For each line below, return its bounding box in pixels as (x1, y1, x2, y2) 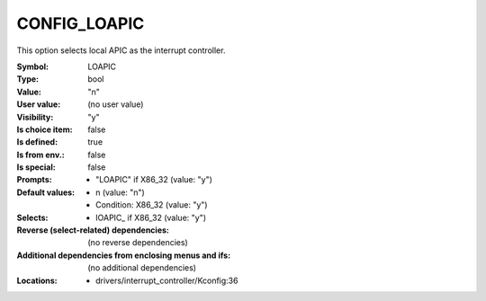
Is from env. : (16, 149, 65, 160)
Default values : (16, 187, 76, 198)
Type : (16, 74, 40, 84)
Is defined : (16, 137, 58, 147)
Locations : (16, 275, 58, 286)
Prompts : (16, 174, 53, 185)
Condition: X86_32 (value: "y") (95, 199, 208, 210)
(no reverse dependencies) (87, 237, 188, 248)
